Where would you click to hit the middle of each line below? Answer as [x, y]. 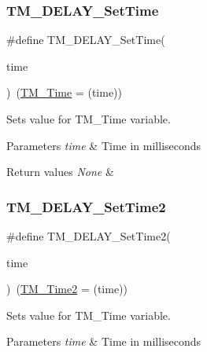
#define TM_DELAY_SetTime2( [89, 236]
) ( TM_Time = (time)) [65, 92]
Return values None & [60, 172]
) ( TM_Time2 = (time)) [67, 289]
